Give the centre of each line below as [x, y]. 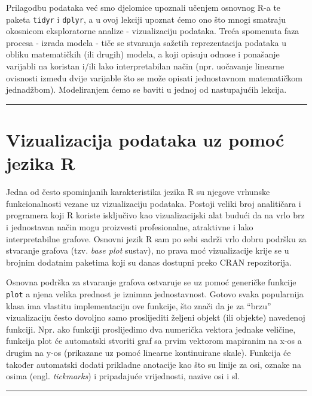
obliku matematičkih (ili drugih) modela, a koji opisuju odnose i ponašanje [143, 54]
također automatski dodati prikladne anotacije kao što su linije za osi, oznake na [154, 364]
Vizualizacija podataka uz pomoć [145, 139]
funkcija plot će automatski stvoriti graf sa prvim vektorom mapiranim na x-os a [154, 341]
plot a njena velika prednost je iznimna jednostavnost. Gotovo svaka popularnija [155, 293]
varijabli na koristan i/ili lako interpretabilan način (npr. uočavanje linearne [145, 66]
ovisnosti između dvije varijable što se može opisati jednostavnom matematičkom [154, 77]
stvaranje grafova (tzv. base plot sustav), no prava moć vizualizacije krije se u [148, 250]
